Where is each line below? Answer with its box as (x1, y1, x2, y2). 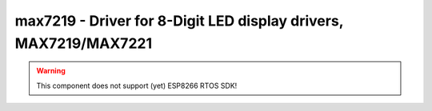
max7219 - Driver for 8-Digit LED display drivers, (14, 12, 344, 30)
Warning (36, 66, 66, 76)
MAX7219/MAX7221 (14, 34, 152, 52)
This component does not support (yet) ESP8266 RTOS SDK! (36, 81, 238, 90)
